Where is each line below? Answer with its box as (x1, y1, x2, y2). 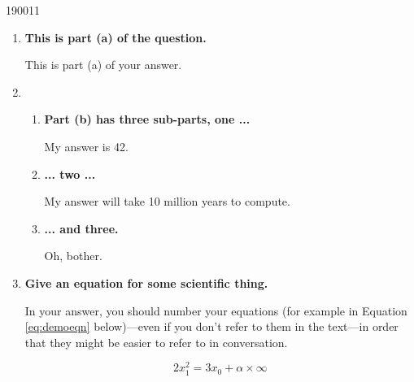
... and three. (44, 219, 119, 237)
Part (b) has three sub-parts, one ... (44, 111, 251, 128)
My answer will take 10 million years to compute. (44, 193, 290, 210)
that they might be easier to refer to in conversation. (24, 333, 288, 350)
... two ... (44, 165, 96, 182)
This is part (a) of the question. (24, 28, 207, 46)
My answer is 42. (44, 137, 129, 154)
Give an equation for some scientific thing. (24, 274, 268, 291)
